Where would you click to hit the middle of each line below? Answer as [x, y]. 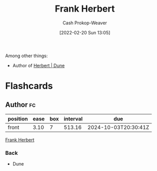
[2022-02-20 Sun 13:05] [85, 32]
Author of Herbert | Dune [38, 65]
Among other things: [27, 56]
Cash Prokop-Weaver [85, 23]
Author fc [20, 104]
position [18, 118]
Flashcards [29, 86]
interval [73, 118]
